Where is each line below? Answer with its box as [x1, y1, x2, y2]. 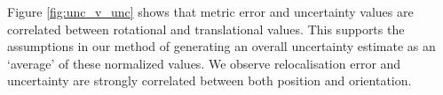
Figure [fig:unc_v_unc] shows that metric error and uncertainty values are [7, 3, 414, 20]
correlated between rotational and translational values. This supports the [7, 19, 405, 38]
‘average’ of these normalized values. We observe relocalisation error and [7, 54, 401, 72]
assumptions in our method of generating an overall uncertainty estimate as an [7, 37, 436, 55]
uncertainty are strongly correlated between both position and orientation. [7, 71, 412, 90]
